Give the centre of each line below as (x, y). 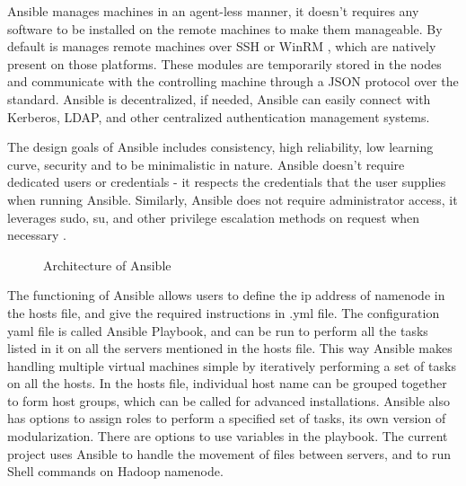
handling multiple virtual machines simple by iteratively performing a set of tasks (232, 365)
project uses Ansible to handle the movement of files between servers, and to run (229, 453)
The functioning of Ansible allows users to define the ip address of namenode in (226, 295)
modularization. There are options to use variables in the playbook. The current (228, 436)
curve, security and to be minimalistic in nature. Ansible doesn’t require (206, 164)
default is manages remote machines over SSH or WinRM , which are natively (222, 46)
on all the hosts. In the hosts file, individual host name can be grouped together (227, 383)
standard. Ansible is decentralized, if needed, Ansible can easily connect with (219, 98)
